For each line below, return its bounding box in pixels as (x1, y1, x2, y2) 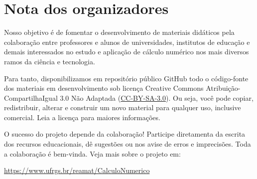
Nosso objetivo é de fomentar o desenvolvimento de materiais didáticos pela (4, 27, 235, 37)
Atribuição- (206, 83, 241, 93)
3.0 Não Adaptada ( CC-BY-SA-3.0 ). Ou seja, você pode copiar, (60, 92, 254, 103)
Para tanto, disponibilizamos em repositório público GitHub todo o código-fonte (4, 73, 249, 83)
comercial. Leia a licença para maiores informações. (4, 112, 160, 122)
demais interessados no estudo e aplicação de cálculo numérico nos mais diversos (4, 46, 249, 57)
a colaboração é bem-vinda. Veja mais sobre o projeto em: (4, 148, 181, 159)
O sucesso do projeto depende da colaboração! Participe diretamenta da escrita (4, 129, 246, 139)
